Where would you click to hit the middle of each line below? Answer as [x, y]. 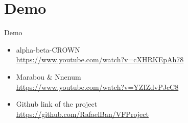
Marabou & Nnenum [49, 76]
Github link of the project [57, 104]
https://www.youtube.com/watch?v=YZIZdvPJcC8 [97, 87]
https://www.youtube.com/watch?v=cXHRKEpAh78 [100, 59]
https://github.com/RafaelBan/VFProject [82, 114]
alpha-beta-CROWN [48, 49]
